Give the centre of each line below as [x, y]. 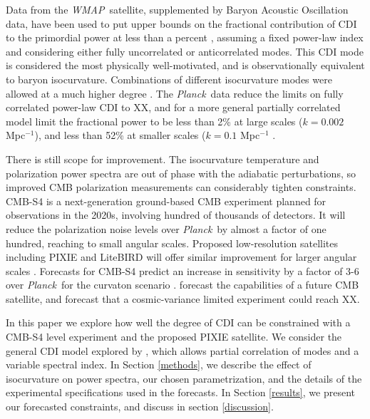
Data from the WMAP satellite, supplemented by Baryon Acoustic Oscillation [177, 9]
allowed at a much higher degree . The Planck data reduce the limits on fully [175, 93]
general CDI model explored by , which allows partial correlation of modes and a [183, 350]
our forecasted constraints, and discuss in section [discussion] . [140, 407]
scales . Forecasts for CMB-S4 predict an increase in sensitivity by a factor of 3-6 [183, 270]
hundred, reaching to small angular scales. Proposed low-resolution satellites [172, 243]
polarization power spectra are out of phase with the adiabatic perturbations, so [181, 173]
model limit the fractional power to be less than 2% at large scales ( [154, 121]
